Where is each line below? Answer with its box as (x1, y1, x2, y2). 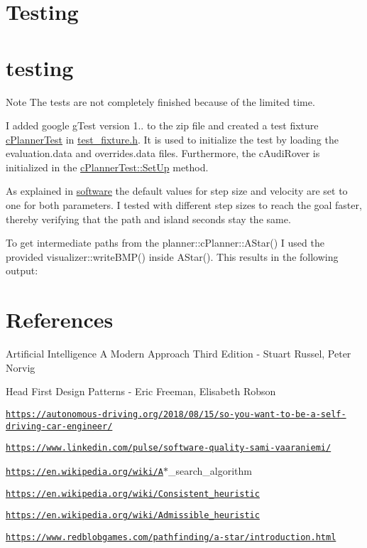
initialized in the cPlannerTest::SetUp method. (6, 159, 209, 174)
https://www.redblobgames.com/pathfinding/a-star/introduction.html (6, 532, 336, 542)
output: (6, 263, 38, 278)
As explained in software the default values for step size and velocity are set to (6, 183, 348, 198)
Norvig (6, 360, 35, 375)
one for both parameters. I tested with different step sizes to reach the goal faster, (6, 198, 362, 213)
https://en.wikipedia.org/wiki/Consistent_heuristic (6, 488, 260, 499)
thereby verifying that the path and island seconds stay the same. (6, 211, 291, 226)
